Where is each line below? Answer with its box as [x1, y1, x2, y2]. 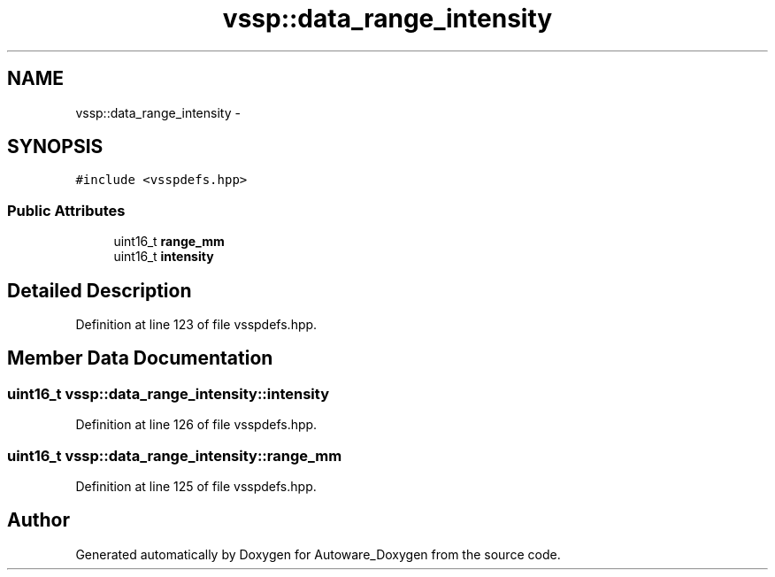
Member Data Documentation [7, 347, 273, 370]
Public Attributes [7, 201, 126, 219]
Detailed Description [7, 279, 192, 302]
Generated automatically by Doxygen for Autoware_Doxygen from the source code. [75, 546, 561, 562]
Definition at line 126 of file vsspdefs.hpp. [75, 417, 318, 433]
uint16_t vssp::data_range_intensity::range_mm [7, 446, 342, 465]
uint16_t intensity [113, 249, 214, 265]
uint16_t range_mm [113, 234, 225, 250]
